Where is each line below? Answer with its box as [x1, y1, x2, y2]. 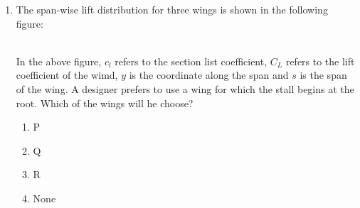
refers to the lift [285, 53, 355, 68]
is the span [300, 67, 347, 82]
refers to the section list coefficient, [115, 53, 268, 68]
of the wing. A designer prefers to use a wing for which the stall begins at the [16, 81, 354, 96]
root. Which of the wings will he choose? [16, 95, 194, 110]
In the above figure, [16, 53, 102, 68]
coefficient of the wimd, [16, 67, 118, 82]
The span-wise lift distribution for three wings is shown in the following [16, 2, 328, 16]
